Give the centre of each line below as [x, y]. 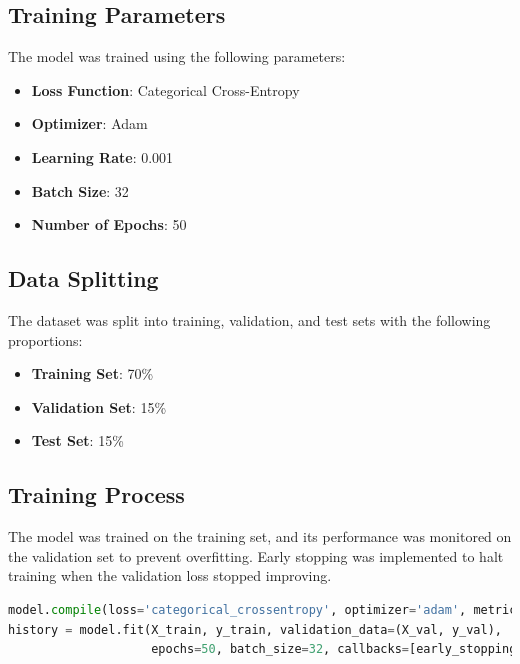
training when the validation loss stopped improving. [170, 575]
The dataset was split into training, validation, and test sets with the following [249, 319]
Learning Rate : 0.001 [102, 156]
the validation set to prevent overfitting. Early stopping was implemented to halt [256, 555]
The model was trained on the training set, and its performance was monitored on [260, 536]
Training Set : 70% [92, 373]
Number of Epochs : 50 [109, 224]
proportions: [45, 339]
